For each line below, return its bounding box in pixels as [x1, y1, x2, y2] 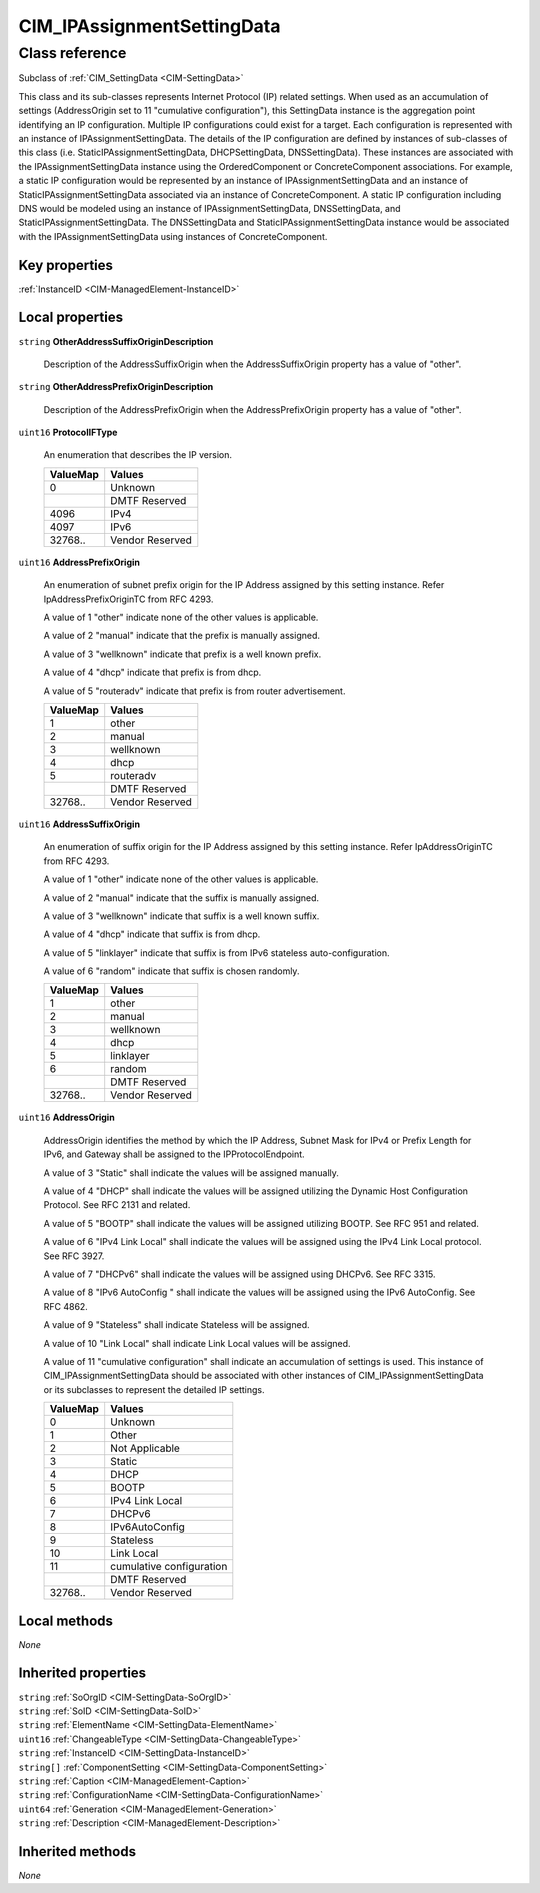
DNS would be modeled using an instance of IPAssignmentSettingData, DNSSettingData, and [18, 202, 401, 214]
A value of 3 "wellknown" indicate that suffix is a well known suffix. [43, 910, 320, 922]
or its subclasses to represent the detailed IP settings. [43, 1383, 265, 1395]
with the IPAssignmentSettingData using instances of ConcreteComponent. [18, 230, 328, 242]
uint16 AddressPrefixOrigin [18, 556, 140, 568]
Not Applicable [110, 1441, 180, 1455]
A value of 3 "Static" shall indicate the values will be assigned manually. [43, 1166, 340, 1179]
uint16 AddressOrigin [18, 1111, 115, 1124]
